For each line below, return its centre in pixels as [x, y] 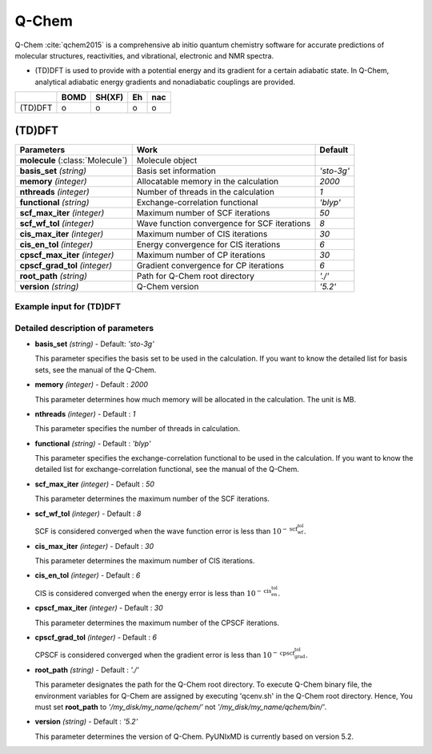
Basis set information [176, 171]
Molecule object [167, 160]
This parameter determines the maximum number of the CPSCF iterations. [157, 623]
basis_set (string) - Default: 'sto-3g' [95, 344]
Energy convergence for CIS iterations [208, 244]
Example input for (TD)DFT [68, 306]
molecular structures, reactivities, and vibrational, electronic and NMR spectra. [144, 55]
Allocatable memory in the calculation [208, 181]
